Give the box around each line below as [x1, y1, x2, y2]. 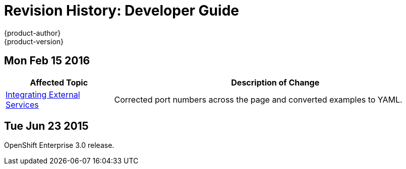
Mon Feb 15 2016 [4, 54, 90, 67]
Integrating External [6, 89, 80, 100]
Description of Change [231, 77, 320, 88]
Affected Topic [30, 77, 88, 88]
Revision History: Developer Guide [4, 2, 239, 19]
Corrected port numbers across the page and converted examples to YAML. [114, 94, 402, 105]
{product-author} [4, 28, 61, 37]
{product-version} [4, 37, 64, 46]
